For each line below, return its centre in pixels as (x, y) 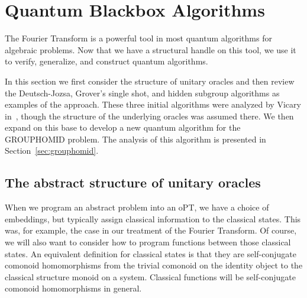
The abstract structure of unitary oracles (133, 182)
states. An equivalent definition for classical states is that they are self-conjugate (151, 253)
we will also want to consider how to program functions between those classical (148, 242)
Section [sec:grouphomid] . (52, 150)
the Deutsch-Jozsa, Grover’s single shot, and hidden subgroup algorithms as (142, 93)
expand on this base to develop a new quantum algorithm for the (123, 127)
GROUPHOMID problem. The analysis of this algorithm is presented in (135, 139)
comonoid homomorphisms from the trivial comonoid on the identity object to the (154, 265)
